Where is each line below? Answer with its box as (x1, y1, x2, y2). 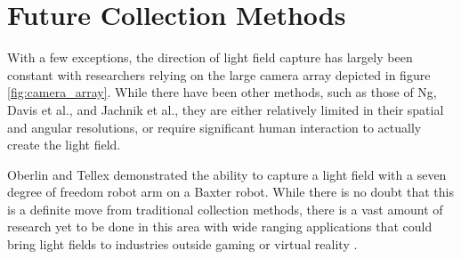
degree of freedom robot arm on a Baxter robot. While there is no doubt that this (7, 182, 454, 201)
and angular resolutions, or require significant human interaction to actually (7, 117, 422, 136)
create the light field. (7, 135, 121, 154)
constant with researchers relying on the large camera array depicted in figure (7, 65, 431, 84)
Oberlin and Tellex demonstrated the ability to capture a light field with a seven (7, 165, 447, 183)
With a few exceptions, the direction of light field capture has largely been (7, 48, 413, 67)
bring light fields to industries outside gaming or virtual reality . (7, 235, 358, 254)
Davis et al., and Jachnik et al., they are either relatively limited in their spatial (7, 100, 444, 118)
